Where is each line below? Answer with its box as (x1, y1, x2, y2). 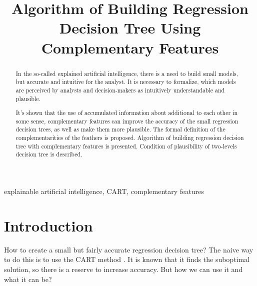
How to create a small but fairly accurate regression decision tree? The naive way (4, 244, 253, 254)
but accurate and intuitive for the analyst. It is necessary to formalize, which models (15, 77, 236, 86)
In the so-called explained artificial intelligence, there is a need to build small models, (15, 69, 238, 77)
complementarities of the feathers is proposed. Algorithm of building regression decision (15, 133, 244, 142)
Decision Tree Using (59, 17, 201, 38)
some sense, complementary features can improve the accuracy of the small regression (15, 116, 238, 125)
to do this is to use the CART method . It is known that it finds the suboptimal (4, 254, 250, 264)
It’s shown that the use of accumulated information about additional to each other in (15, 108, 238, 117)
